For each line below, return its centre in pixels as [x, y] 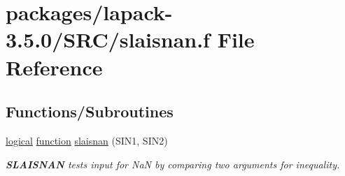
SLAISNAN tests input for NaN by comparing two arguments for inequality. [173, 164]
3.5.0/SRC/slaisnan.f [108, 39]
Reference [54, 67]
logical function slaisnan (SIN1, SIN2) [87, 140]
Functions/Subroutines [90, 111]
